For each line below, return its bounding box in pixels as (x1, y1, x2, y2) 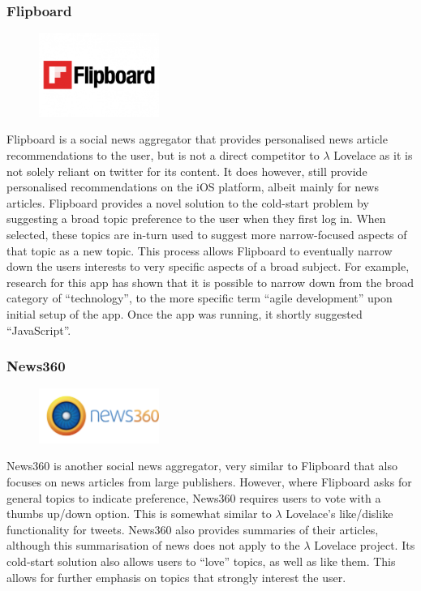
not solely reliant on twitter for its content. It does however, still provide (6, 162, 367, 179)
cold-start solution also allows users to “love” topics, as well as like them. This (6, 553, 396, 569)
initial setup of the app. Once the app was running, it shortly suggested (6, 305, 363, 322)
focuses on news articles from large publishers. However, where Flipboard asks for (6, 473, 412, 490)
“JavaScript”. (6, 321, 71, 338)
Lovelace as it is (333, 146, 413, 163)
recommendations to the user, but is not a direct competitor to (6, 146, 320, 163)
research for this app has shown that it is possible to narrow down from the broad (6, 273, 415, 290)
